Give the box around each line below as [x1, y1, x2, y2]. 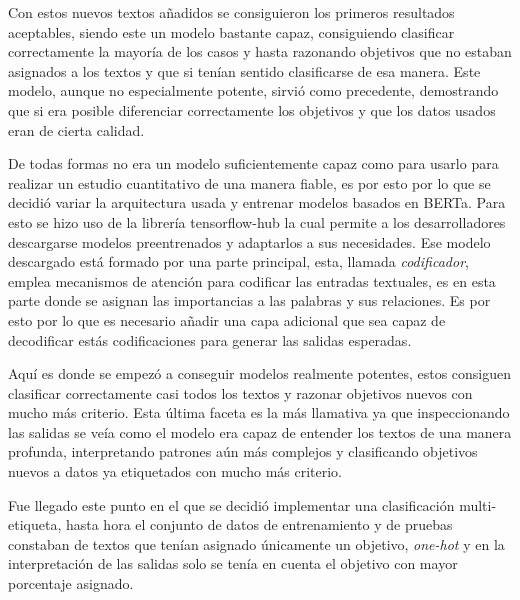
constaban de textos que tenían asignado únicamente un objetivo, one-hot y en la [8, 533, 505, 554]
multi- [459, 494, 497, 515]
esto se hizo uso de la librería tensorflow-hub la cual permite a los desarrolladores [8, 211, 506, 232]
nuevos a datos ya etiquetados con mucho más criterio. [8, 461, 343, 482]
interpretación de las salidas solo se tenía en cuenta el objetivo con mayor [8, 553, 458, 574]
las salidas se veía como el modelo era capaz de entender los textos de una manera [8, 421, 512, 442]
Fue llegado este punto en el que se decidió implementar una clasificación [8, 494, 455, 515]
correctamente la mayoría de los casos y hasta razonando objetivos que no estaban [8, 41, 512, 62]
